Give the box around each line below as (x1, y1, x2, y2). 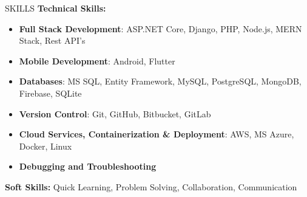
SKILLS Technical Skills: (5, 2, 106, 14)
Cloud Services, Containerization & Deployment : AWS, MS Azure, (19, 128, 294, 140)
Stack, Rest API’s (19, 34, 86, 47)
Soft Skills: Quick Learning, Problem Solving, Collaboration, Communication (5, 180, 297, 193)
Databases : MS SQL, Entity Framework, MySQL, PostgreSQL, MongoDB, (19, 75, 302, 88)
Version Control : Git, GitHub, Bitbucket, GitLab (19, 107, 211, 120)
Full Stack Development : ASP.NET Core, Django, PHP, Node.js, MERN (19, 22, 302, 35)
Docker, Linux (19, 139, 72, 152)
